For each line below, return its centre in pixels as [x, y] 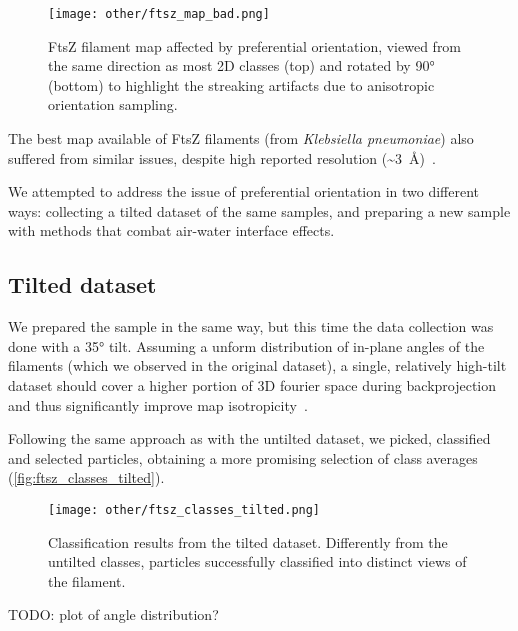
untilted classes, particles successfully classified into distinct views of [257, 561]
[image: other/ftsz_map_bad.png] [159, 14]
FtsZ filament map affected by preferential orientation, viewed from [255, 45]
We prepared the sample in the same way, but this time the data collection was [251, 326]
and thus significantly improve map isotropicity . [158, 404]
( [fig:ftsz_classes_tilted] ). [86, 477]
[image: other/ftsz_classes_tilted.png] [184, 509]
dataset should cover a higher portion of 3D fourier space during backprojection [252, 384]
